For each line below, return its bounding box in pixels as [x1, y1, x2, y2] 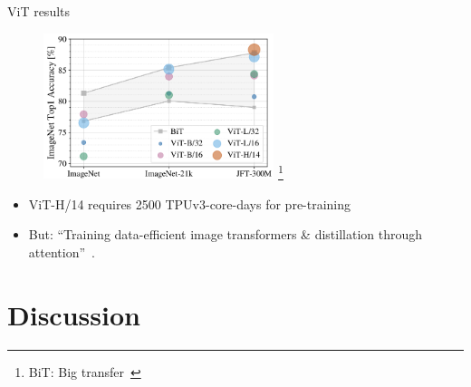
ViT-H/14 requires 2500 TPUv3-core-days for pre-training [28, 194, 351, 213]
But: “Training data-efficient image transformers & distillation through [28, 225, 423, 244]
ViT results [7, 2, 71, 20]
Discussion [7, 295, 140, 333]
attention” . [28, 242, 95, 261]
